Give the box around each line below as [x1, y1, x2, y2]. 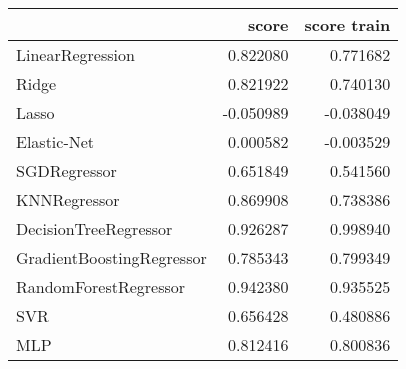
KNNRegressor [16, 188, 120, 211]
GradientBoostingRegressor [16, 246, 207, 269]
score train [304, 13, 391, 36]
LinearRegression [16, 43, 135, 66]
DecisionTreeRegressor [16, 217, 173, 240]
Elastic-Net [16, 130, 95, 153]
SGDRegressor [16, 159, 117, 182]
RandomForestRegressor [16, 275, 186, 298]
